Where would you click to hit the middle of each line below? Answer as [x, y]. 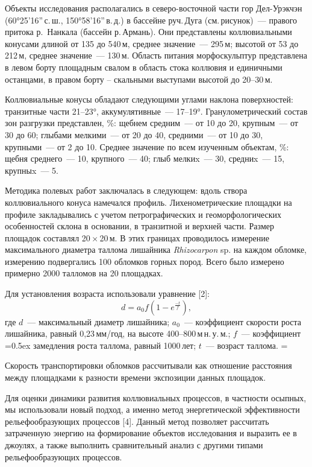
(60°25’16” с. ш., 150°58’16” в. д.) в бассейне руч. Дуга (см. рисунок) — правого [151, 20]
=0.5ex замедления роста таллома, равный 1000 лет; [101, 345]
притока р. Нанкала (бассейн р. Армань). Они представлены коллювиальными [148, 32]
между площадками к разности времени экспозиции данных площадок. [136, 377]
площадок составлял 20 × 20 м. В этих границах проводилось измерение [137, 237]
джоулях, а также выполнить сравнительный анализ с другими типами [134, 445]
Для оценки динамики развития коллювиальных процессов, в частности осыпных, [156, 397]
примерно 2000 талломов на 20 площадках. [84, 273]
